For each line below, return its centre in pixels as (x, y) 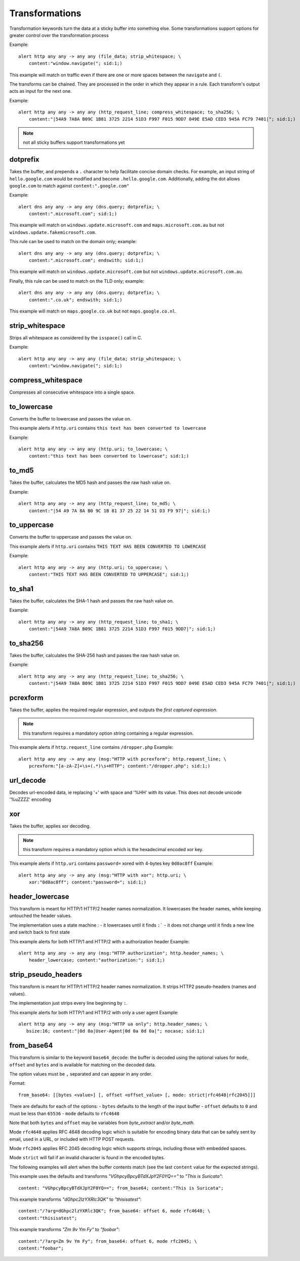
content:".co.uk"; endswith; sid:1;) (75, 300)
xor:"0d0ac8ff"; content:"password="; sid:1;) (88, 882)
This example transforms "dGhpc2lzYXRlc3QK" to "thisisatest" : (75, 1199)
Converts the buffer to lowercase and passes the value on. (70, 418)
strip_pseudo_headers (46, 975)
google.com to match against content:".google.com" (69, 185)
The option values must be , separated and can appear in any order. (81, 1074)
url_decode (28, 780)
